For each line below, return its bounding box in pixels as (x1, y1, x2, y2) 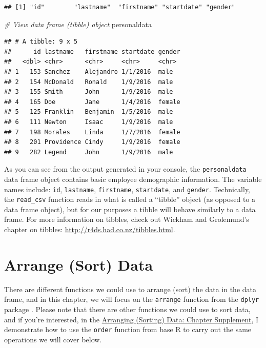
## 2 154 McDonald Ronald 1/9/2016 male (4, 78, 173, 86)
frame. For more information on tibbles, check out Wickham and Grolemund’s (4, 214, 249, 224)
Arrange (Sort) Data (4, 254, 153, 275)
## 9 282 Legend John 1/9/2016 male (4, 148, 173, 156)
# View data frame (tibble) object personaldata (4, 18, 152, 29)
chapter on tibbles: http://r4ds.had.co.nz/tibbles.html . (4, 224, 175, 235)
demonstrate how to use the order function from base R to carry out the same (4, 324, 252, 335)
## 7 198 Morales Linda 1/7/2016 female (4, 128, 180, 136)
